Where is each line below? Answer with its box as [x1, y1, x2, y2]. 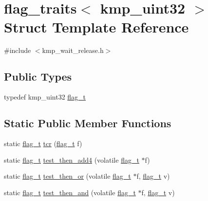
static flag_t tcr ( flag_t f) [4, 138, 82, 148]
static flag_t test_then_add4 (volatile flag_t [4, 154, 139, 165]
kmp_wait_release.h [42, 45, 104, 55]
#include [4, 45, 31, 55]
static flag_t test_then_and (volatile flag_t [4, 187, 136, 197]
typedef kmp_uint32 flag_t [4, 92, 86, 102]
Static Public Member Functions [4, 116, 171, 131]
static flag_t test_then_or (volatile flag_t [4, 171, 131, 181]
